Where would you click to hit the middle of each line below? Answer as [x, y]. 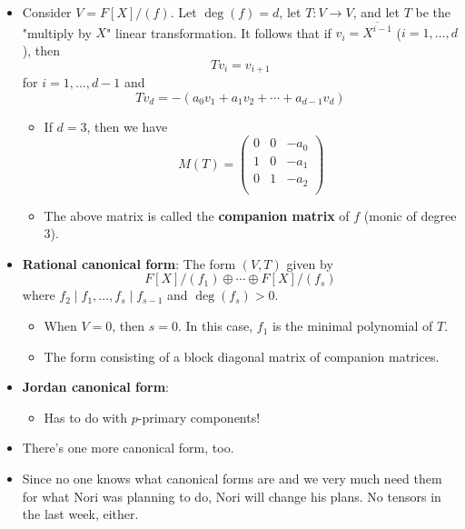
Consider [47, 12]
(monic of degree [410, 215]
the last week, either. [80, 514]
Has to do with [86, 417]
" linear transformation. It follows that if [219, 32]
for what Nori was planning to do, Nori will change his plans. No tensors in [232, 496]
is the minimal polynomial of [353, 326]
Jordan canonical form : [95, 387]
